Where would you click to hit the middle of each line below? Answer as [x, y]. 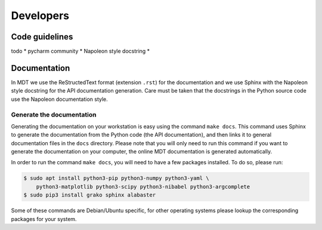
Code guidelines [42, 37]
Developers [40, 16]
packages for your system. [44, 219]
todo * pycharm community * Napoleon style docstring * [80, 51]
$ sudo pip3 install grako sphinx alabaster [90, 195]
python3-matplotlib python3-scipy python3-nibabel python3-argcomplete [143, 186]
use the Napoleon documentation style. [60, 99]
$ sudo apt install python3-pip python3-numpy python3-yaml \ [116, 178]
